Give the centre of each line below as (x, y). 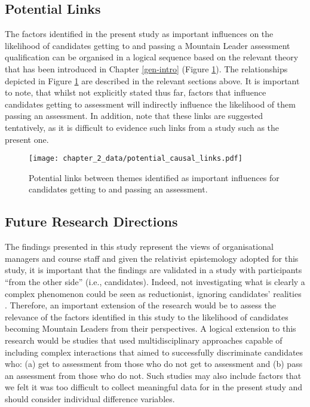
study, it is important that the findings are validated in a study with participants (154, 270)
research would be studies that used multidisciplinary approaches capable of (144, 340)
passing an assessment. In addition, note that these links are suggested (134, 116)
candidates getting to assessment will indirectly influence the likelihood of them (150, 104)
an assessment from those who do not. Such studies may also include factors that (153, 375)
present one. (27, 139)
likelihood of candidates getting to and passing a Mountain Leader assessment (148, 45)
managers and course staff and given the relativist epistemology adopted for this (152, 258)
